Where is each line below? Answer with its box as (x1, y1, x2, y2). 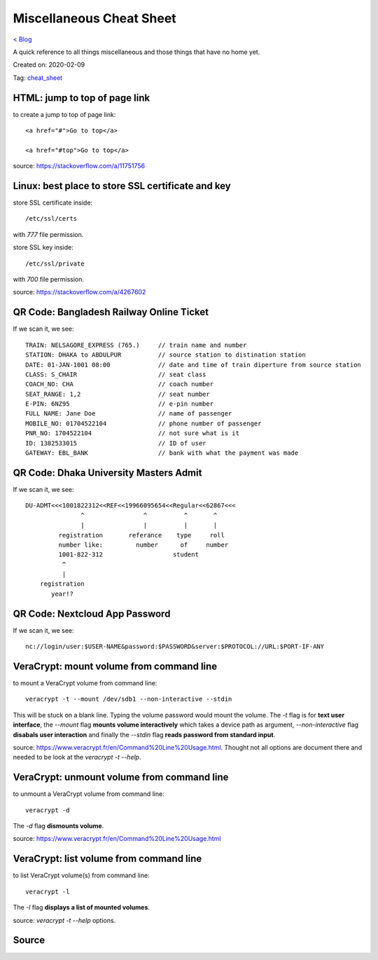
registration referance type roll (58, 531, 225, 539)
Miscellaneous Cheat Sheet (13, 11, 176, 26)
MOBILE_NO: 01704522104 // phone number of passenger (25, 419, 262, 427)
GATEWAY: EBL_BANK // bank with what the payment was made (25, 449, 299, 457)
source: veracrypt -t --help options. (13, 916, 116, 924)
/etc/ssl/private (25, 259, 85, 268)
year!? (51, 589, 73, 598)
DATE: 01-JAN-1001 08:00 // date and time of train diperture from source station (25, 361, 362, 369)
